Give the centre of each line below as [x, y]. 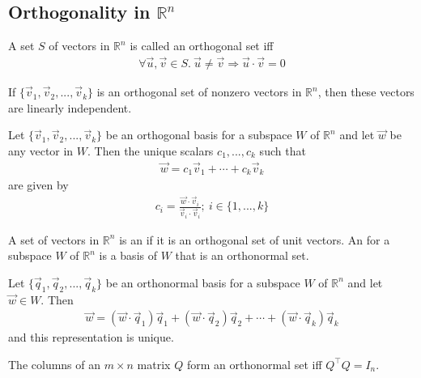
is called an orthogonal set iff [202, 46]
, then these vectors [366, 92]
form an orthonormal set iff [254, 364]
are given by [38, 185]
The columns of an [55, 364]
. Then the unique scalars [151, 150]
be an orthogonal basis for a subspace [199, 135]
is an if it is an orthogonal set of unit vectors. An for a [255, 239]
